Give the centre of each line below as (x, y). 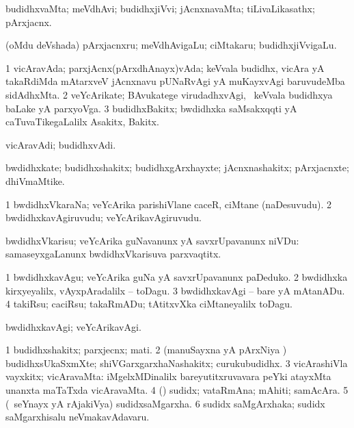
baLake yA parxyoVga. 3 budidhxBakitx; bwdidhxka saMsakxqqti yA (151, 108)
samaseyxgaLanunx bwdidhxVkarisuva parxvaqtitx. (113, 254)
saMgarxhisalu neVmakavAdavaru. (78, 417)
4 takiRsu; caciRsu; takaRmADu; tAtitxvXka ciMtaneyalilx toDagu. (149, 304)
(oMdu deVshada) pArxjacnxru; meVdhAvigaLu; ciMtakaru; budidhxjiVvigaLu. (171, 45)
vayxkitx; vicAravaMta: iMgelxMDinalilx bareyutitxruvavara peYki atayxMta (168, 376)
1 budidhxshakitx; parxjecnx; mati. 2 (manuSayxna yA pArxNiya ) (146, 350)
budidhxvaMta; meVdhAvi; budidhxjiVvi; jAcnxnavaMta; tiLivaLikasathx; (160, 8)
